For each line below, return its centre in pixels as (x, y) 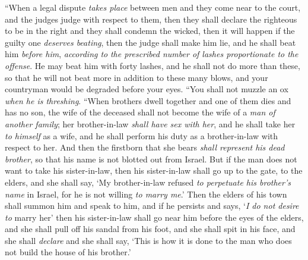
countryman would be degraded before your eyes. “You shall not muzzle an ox (147, 89)
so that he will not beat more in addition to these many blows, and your (136, 77)
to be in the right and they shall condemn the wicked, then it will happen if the (150, 31)
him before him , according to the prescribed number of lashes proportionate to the (152, 54)
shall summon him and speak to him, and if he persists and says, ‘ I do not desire (152, 206)
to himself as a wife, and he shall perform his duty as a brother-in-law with (142, 135)
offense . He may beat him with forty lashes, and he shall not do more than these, (153, 65)
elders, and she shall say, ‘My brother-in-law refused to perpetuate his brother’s (148, 182)
